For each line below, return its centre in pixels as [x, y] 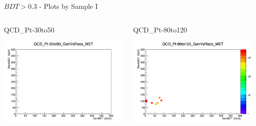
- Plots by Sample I [68, 6]
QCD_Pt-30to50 [29, 29]
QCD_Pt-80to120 [160, 29]
